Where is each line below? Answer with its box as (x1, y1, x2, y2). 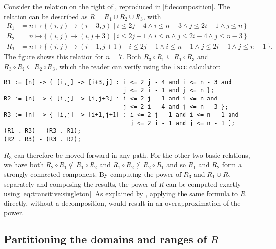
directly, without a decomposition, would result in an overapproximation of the (4, 198, 241, 208)
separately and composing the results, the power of (4, 178, 157, 189)
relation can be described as (4, 11, 88, 21)
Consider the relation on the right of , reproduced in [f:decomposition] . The (4, 1, 230, 11)
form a (222, 159, 242, 170)
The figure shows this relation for (4, 51, 104, 62)
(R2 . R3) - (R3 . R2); (4, 136, 81, 143)
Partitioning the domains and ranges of (4, 231, 207, 247)
